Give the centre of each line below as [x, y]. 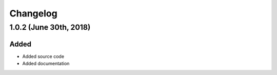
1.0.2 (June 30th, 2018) [50, 27]
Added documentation [46, 64]
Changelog [33, 13]
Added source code [43, 56]
